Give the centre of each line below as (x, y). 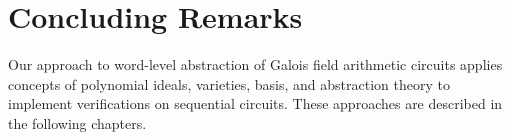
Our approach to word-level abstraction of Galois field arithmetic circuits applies (255, 64)
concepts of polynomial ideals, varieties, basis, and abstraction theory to (229, 83)
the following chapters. (77, 122)
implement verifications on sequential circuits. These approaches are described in (255, 103)
